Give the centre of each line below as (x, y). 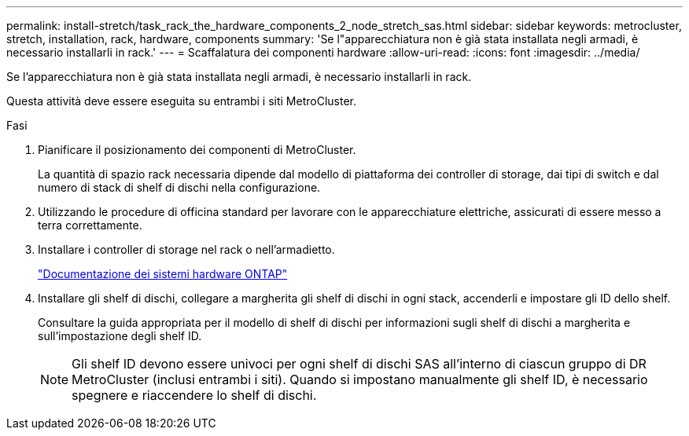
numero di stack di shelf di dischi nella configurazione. (179, 187)
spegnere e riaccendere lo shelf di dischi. (194, 395)
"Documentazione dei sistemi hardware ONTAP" (163, 274)
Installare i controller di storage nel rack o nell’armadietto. (186, 249)
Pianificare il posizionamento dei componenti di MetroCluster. (197, 150)
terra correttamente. (90, 225)
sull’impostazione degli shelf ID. (120, 336)
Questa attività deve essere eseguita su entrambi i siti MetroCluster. (181, 101)
